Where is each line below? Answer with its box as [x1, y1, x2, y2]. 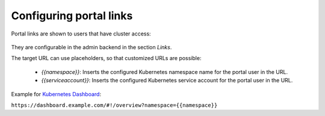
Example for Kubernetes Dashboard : [11, 90, 102, 97]
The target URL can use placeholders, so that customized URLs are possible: [11, 55, 202, 62]
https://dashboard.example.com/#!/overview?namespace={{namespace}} [11, 102, 218, 108]
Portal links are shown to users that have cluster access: [11, 30, 151, 37]
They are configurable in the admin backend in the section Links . [11, 43, 172, 50]
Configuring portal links [11, 9, 133, 22]
